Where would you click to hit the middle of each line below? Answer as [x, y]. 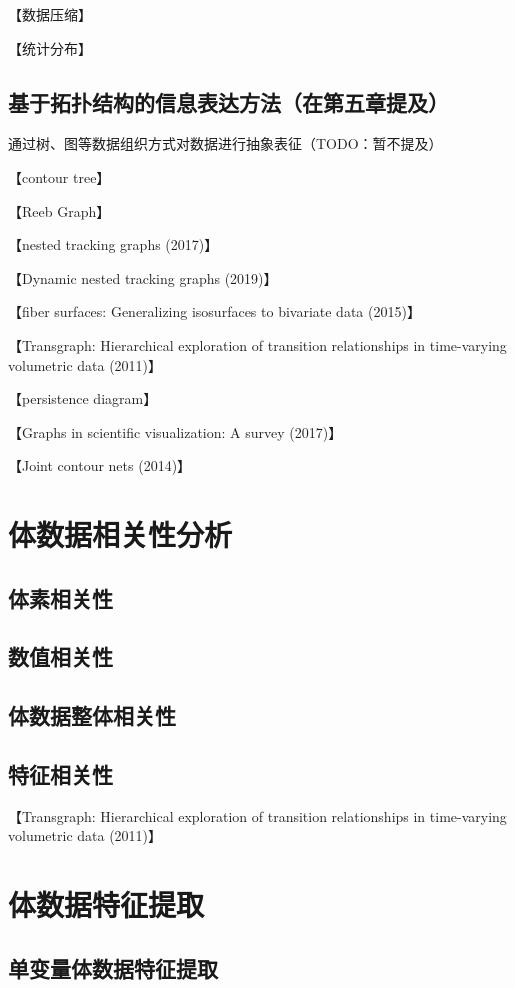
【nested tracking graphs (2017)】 [113, 244]
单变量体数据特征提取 [113, 967]
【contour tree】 [59, 176]
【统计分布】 [50, 47]
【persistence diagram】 [83, 398]
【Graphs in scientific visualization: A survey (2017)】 [175, 431]
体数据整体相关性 [92, 715]
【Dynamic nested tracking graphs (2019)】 [143, 277]
